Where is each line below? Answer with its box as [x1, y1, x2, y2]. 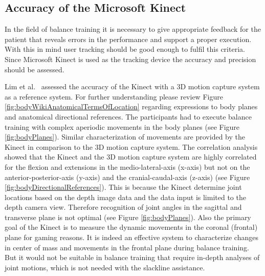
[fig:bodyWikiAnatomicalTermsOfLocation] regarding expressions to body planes [5, 101, 258, 112]
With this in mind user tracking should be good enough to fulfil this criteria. [5, 44, 245, 54]
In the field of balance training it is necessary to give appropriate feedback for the [5, 24, 261, 34]
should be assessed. [5, 64, 64, 74]
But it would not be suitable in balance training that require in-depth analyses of [5, 252, 260, 263]
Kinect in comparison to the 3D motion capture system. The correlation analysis [5, 141, 258, 152]
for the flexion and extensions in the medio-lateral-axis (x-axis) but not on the [5, 161, 250, 172]
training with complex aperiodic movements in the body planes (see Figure [5, 121, 240, 132]
